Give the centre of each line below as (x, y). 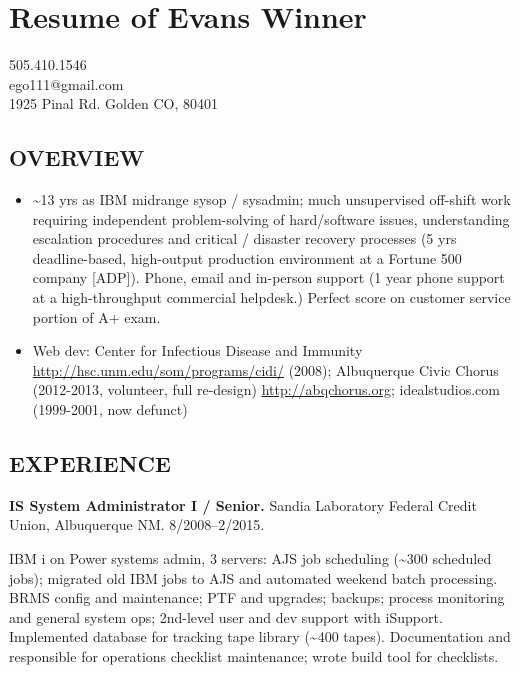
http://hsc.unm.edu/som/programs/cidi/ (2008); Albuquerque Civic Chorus (265, 369)
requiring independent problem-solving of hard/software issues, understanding (271, 218)
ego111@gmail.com (66, 83)
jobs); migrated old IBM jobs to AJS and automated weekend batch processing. (253, 577)
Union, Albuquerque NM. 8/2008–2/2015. (137, 524)
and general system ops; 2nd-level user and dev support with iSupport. (226, 616)
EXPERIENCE (90, 463)
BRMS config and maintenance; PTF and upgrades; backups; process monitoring (257, 597)
